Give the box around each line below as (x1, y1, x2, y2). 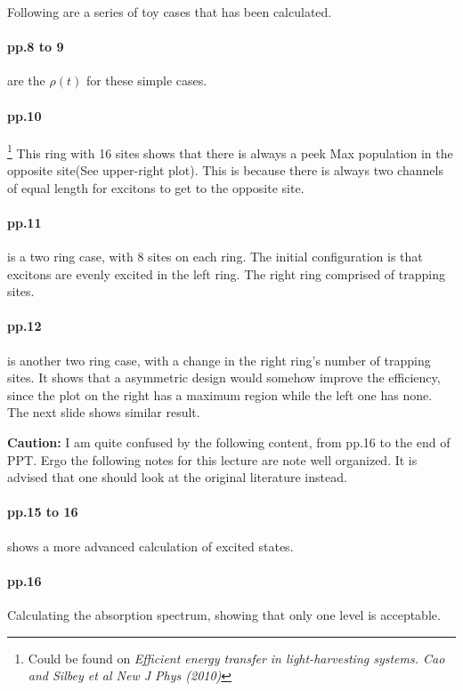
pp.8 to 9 (7, 37, 64, 56)
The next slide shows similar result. (7, 403, 200, 422)
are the (7, 71, 45, 90)
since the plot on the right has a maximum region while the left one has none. (7, 385, 433, 404)
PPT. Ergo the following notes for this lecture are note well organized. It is (7, 450, 418, 469)
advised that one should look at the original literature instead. (7, 468, 347, 486)
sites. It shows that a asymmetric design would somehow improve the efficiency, (7, 368, 441, 387)
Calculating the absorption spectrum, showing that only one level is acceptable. (7, 605, 441, 623)
